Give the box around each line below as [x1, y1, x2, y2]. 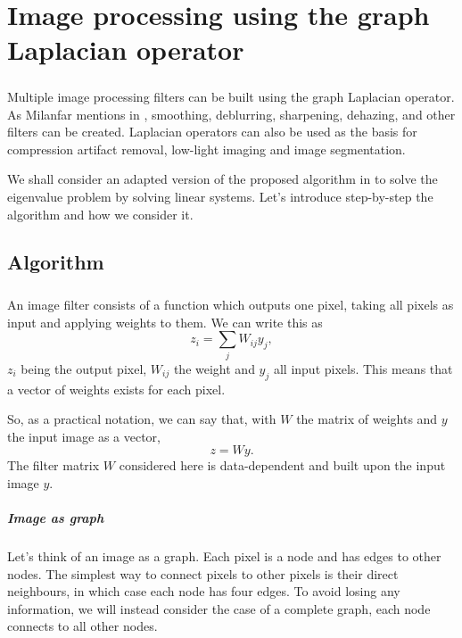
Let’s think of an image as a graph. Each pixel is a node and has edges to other [7, 547, 441, 566]
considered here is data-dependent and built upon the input [119, 456, 446, 475]
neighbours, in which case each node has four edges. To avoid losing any [7, 582, 400, 601]
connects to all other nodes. [7, 617, 158, 635]
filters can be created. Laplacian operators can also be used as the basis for [7, 122, 417, 141]
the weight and [173, 359, 255, 377]
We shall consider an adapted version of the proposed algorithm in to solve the [7, 170, 438, 188]
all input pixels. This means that [273, 359, 453, 377]
